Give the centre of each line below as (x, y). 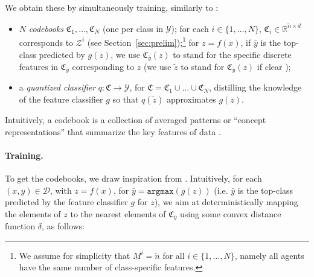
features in (39, 66)
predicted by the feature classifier (66, 202)
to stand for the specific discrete (232, 54)
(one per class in (133, 28)
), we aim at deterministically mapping (226, 202)
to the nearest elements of (118, 213)
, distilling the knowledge (255, 87)
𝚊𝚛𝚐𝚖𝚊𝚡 (160, 191)
